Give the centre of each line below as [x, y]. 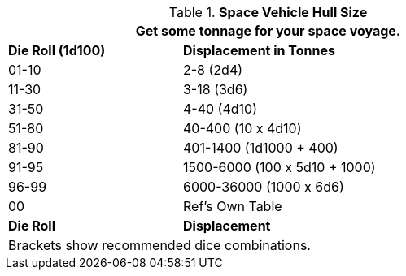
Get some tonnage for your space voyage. [268, 31]
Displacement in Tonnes [259, 50]
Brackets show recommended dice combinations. [159, 245]
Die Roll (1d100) [57, 50]
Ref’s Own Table [232, 206]
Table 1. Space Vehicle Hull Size [268, 12]
